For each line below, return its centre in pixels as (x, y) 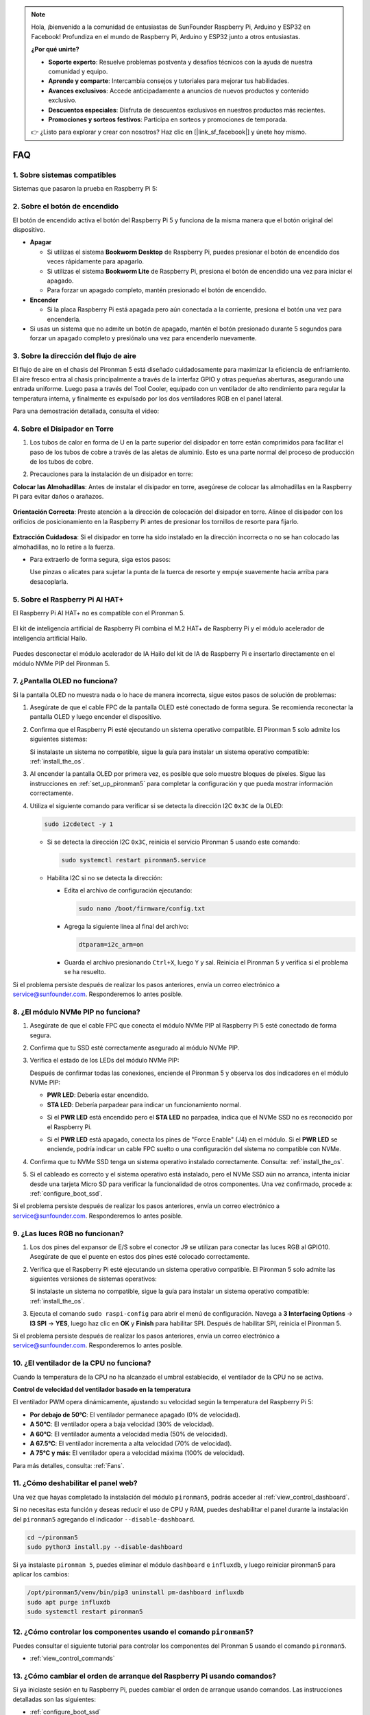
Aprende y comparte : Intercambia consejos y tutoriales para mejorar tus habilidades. (169, 81)
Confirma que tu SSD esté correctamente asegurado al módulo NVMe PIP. (135, 1048)
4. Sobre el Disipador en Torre (63, 429)
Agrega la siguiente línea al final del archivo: (126, 926)
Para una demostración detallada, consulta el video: (86, 411)
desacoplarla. (49, 581)
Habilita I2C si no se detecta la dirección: (104, 877)
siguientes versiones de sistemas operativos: (93, 1279)
